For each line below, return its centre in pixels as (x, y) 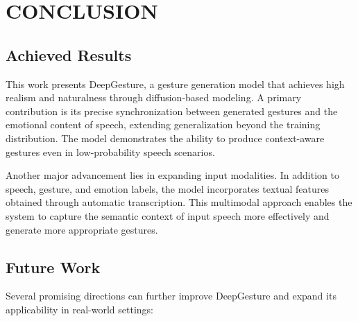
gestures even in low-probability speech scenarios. (110, 151)
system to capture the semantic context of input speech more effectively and (168, 215)
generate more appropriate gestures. (82, 229)
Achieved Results (69, 54)
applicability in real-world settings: (79, 309)
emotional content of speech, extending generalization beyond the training (163, 124)
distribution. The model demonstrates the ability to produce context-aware (165, 138)
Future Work (53, 267)
